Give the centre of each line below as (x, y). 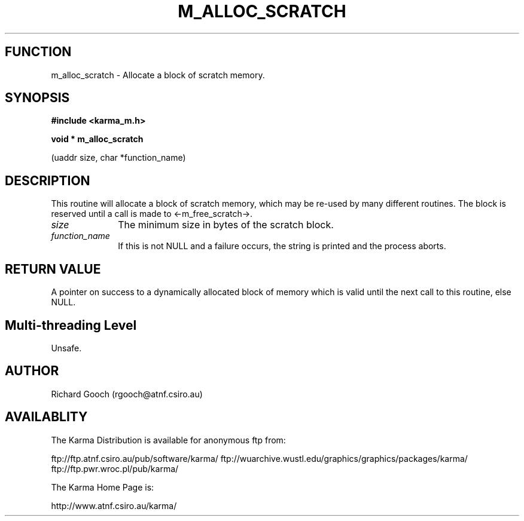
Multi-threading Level (71, 325)
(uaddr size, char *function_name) (118, 158)
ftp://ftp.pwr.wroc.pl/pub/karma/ (115, 468)
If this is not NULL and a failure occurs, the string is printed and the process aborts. (282, 246)
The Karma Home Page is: (103, 487)
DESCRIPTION (48, 180)
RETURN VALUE (53, 269)
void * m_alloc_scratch (97, 139)
